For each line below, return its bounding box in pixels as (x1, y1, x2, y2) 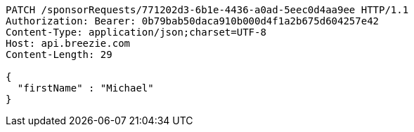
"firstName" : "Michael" (17, 82, 154, 94)
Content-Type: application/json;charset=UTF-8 (6, 27, 266, 38)
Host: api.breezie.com (6, 38, 131, 49)
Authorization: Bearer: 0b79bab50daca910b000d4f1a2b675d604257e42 (6, 15, 380, 27)
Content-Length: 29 (6, 49, 112, 60)
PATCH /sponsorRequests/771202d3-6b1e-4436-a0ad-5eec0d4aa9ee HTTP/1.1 (6, 4, 409, 15)
